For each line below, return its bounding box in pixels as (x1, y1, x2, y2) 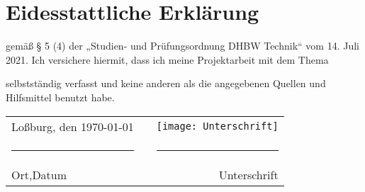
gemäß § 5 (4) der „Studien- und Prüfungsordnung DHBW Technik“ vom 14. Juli (6, 38, 359, 53)
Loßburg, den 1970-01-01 (11, 118, 134, 135)
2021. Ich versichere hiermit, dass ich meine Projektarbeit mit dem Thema (6, 52, 329, 67)
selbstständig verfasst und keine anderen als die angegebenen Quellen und (6, 76, 326, 91)
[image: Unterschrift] (156, 120, 279, 132)
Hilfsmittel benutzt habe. (6, 89, 115, 104)
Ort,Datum (11, 166, 67, 183)
